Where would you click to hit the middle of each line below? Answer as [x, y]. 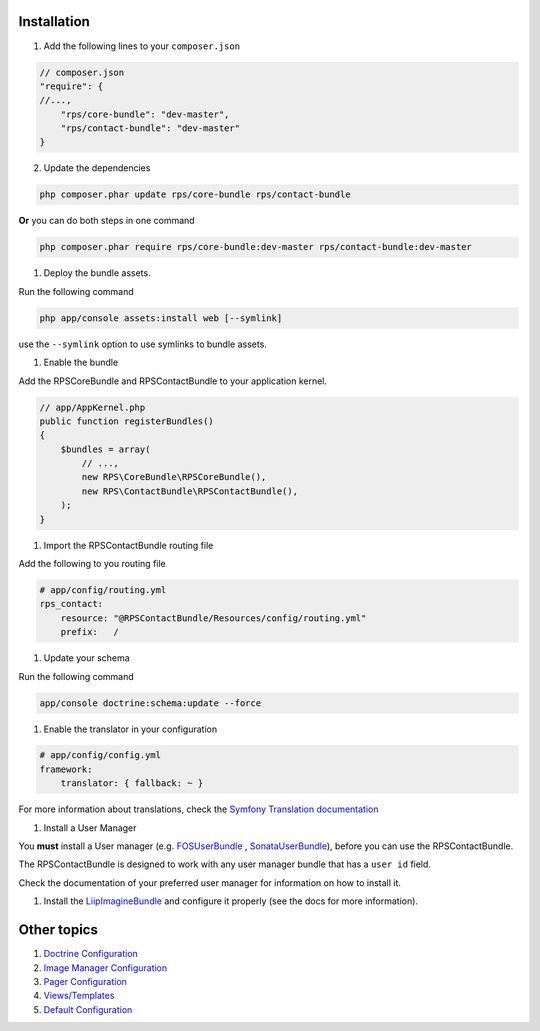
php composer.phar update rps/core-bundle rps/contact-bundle [195, 194]
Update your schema [86, 658]
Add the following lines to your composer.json [141, 46]
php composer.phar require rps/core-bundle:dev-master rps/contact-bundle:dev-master [255, 247]
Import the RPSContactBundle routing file [128, 545]
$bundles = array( [105, 449]
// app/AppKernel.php [92, 407]
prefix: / [90, 632]
